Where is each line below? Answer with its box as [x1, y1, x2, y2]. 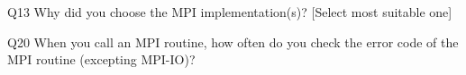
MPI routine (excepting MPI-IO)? [7, 50, 196, 69]
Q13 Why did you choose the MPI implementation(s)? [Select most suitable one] [7, 3, 452, 21]
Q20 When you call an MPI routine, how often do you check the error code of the [7, 32, 459, 51]
